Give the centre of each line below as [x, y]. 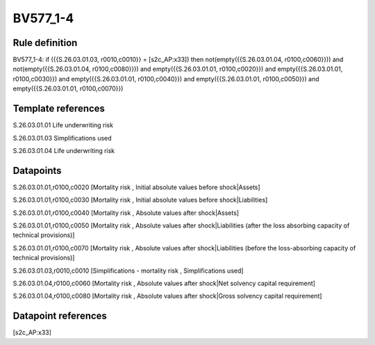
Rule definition [45, 43]
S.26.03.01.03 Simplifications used [62, 138]
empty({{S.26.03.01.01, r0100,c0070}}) [68, 89]
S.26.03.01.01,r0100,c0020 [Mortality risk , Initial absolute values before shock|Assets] [136, 187]
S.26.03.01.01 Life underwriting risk [63, 125]
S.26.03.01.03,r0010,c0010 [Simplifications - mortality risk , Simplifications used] [128, 271]
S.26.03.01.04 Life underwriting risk [64, 150]
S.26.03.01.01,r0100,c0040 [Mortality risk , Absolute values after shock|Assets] [126, 213]
